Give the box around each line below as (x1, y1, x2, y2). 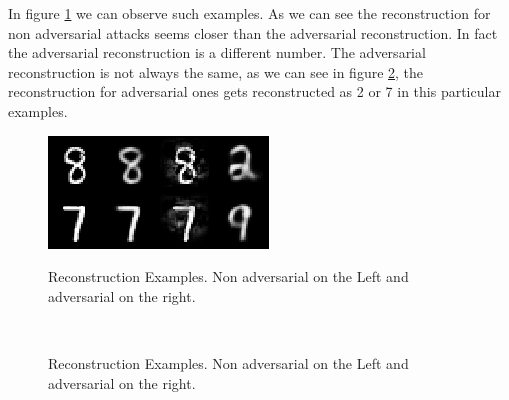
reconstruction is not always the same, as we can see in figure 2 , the (8, 61, 424, 82)
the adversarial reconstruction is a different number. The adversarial (8, 42, 426, 63)
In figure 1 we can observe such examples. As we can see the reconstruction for (8, 3, 491, 23)
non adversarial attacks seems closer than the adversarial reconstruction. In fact (8, 22, 498, 43)
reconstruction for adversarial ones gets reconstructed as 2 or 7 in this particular (8, 81, 501, 102)
